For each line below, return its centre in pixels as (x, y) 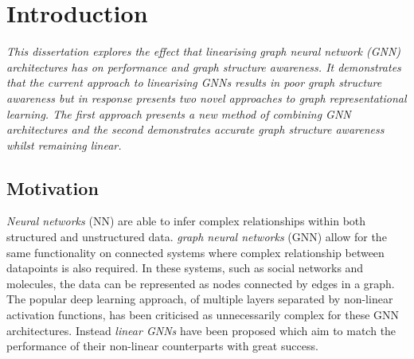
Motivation (53, 187)
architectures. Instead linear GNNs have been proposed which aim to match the (201, 330)
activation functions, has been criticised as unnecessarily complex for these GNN (203, 315)
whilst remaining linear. (64, 144)
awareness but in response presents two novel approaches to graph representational (207, 98)
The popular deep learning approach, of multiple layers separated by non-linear (200, 299)
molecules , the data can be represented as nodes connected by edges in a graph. (201, 283)
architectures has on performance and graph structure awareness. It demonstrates (204, 66)
